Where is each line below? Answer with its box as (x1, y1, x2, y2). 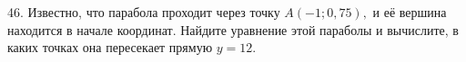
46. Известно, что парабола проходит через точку (7, 3, 280, 21)
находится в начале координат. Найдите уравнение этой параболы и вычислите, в (7, 20, 459, 39)
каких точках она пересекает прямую (7, 38, 213, 57)
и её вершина (372, 3, 447, 21)
